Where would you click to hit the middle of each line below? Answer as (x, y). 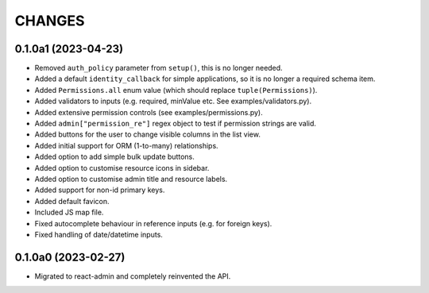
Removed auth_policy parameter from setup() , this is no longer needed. (158, 68)
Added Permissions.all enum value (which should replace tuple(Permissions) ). (176, 90)
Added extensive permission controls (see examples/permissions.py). (149, 112)
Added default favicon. (72, 201)
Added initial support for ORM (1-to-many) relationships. (126, 145)
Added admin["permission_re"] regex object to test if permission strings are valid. (176, 124)
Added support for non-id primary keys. (100, 190)
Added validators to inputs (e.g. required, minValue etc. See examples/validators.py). (173, 101)
